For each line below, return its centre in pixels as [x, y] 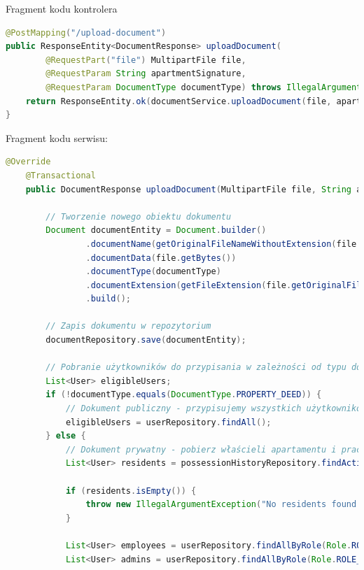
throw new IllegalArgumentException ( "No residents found [221, 505]
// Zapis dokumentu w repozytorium [128, 326]
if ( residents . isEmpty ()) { [131, 491]
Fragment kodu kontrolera [62, 8]
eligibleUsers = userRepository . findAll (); [168, 422]
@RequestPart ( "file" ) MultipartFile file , [146, 60]
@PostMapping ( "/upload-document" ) [86, 33]
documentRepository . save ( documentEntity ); [146, 340]
